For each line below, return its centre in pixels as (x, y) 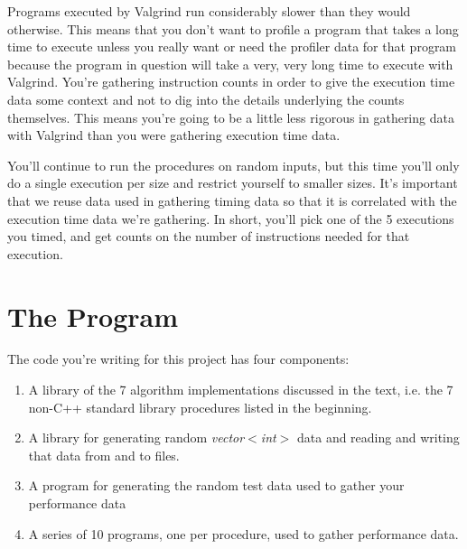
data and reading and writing (378, 437)
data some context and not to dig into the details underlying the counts (206, 99)
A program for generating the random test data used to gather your (216, 485)
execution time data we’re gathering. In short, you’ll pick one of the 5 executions (231, 218)
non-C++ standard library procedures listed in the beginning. (200, 407)
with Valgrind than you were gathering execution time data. (174, 135)
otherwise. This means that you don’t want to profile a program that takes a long (233, 28)
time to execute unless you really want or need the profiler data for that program (232, 47)
